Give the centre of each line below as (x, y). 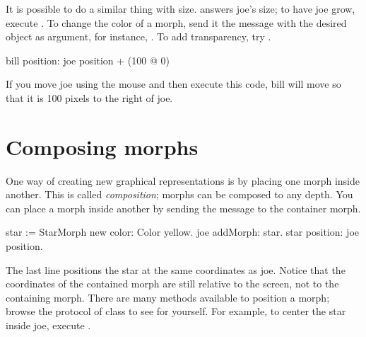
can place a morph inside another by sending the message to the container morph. (183, 208)
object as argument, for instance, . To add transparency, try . (138, 36)
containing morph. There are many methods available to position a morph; (168, 297)
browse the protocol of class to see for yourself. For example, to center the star (176, 311)
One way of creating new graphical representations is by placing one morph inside (183, 180)
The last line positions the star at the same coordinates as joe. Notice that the (176, 269)
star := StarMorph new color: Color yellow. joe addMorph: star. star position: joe (183, 232)
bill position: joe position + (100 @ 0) (88, 60)
